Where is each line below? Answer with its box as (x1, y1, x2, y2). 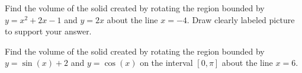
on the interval (140, 56, 193, 69)
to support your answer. (5, 25, 92, 37)
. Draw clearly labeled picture (187, 13, 295, 26)
